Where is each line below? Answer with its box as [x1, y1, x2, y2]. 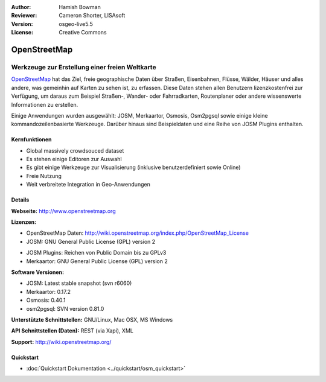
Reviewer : [11, 12, 37, 19]
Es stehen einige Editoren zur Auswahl [26, 156, 122, 163]
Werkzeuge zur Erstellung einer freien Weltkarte [11, 63, 156, 71]
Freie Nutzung [26, 172, 62, 179]
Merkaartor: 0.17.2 [26, 288, 71, 295]
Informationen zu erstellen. [11, 101, 78, 108]
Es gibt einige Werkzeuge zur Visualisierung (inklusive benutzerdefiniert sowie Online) [26, 164, 241, 171]
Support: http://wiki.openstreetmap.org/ [11, 338, 112, 345]
